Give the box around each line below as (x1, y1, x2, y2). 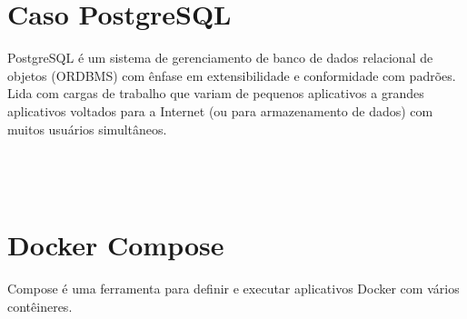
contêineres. (7, 296, 73, 315)
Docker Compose (7, 226, 224, 264)
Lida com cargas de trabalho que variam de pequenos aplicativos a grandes (7, 84, 424, 103)
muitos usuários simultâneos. (7, 119, 167, 138)
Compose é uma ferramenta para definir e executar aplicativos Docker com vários (7, 279, 460, 297)
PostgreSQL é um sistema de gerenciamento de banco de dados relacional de (7, 48, 433, 67)
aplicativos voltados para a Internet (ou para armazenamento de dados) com (7, 101, 433, 120)
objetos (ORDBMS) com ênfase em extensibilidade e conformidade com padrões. (7, 65, 456, 85)
